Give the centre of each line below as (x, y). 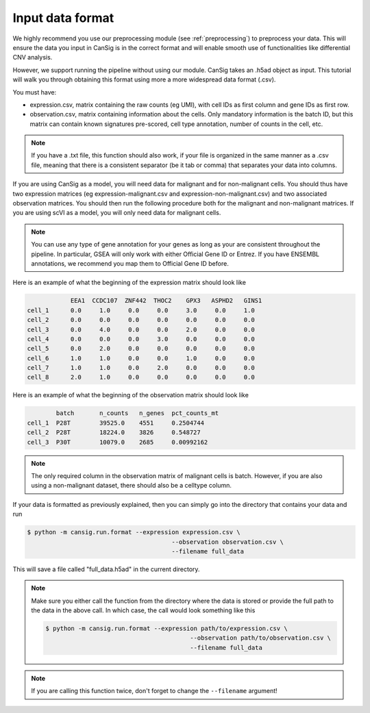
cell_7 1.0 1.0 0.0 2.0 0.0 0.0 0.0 (141, 368)
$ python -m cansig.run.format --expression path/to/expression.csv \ (166, 629)
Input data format (63, 18)
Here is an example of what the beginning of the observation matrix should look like (131, 395)
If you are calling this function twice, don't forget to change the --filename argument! (154, 691)
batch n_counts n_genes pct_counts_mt (137, 413)
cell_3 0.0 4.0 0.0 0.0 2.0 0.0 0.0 (141, 329)
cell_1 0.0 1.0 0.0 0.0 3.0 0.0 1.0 (141, 310)
